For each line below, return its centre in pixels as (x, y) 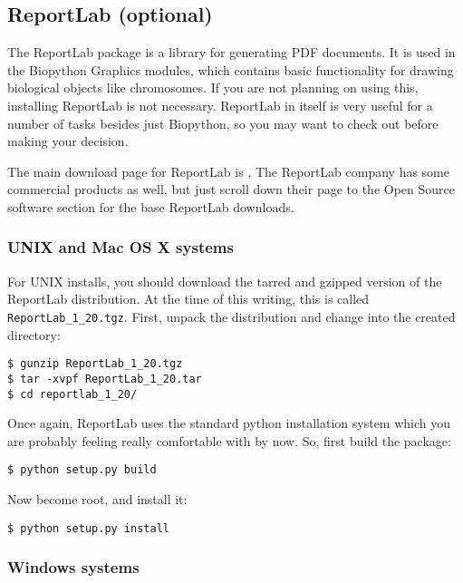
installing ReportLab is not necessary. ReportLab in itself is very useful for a (220, 105)
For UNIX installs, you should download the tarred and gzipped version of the (225, 281)
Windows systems (73, 567)
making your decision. (68, 141)
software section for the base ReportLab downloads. (151, 206)
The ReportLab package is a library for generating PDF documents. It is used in (231, 52)
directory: (34, 334)
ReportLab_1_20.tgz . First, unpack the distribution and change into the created (231, 316)
